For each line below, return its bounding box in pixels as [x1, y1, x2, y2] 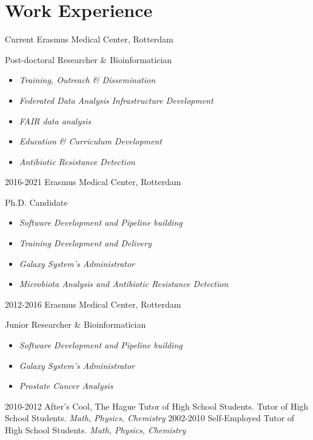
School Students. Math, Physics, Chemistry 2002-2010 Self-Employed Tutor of [5, 411, 295, 424]
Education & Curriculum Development [19, 135, 162, 147]
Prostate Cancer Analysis [19, 379, 113, 392]
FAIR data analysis [19, 114, 91, 127]
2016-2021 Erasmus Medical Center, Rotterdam [5, 175, 181, 188]
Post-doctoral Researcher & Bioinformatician [5, 53, 172, 66]
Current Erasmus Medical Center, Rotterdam [5, 33, 173, 46]
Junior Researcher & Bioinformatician [5, 318, 146, 331]
